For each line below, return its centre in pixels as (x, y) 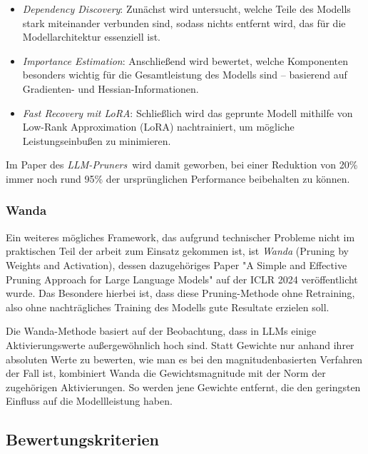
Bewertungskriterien (82, 439)
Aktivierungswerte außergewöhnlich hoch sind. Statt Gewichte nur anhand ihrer (180, 344)
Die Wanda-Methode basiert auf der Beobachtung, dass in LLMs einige (161, 331)
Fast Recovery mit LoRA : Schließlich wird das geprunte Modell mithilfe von (188, 112)
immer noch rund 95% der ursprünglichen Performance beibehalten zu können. (178, 178)
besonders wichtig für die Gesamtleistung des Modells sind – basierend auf (185, 75)
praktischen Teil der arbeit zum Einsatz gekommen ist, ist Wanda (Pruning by (178, 251)
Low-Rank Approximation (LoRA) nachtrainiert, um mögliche (158, 127)
